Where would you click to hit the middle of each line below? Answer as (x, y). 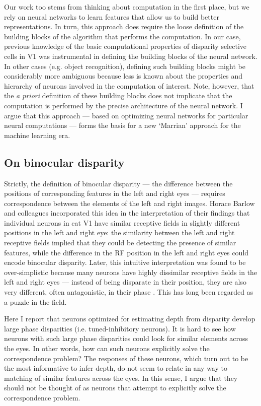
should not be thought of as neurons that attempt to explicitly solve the (115, 388)
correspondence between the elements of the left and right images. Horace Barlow (129, 203)
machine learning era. (37, 135)
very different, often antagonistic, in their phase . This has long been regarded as (129, 292)
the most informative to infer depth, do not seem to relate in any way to (116, 368)
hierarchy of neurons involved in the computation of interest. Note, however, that (129, 85)
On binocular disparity (64, 162)
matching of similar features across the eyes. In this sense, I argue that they (121, 378)
